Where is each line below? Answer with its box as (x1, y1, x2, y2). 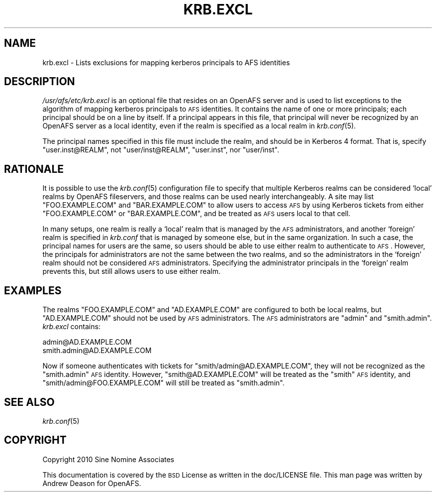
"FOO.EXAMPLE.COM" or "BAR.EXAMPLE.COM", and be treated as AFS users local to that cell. (42, 209, 351, 218)
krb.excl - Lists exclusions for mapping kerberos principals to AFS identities (42, 58, 290, 67)
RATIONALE (4, 162, 64, 175)
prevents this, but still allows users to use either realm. (42, 267, 220, 276)
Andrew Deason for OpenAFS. (42, 479, 141, 488)
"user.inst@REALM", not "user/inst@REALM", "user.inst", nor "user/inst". (42, 145, 279, 154)
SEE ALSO (4, 395, 55, 408)
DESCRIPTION (4, 75, 75, 88)
